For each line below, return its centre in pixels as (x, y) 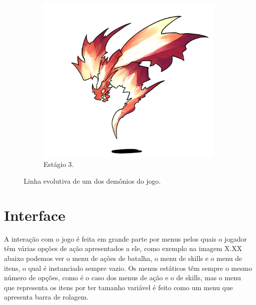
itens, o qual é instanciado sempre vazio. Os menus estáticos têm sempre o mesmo (128, 268)
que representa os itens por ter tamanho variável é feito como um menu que (119, 287)
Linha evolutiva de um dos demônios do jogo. (92, 181)
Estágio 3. (59, 164)
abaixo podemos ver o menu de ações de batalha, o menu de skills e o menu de (123, 258)
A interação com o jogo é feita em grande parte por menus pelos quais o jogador (126, 238)
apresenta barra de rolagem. (46, 297)
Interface (35, 215)
